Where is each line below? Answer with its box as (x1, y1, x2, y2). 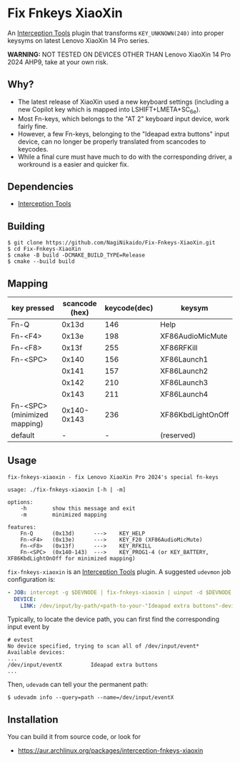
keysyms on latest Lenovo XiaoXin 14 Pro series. (7, 36, 150, 44)
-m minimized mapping (20, 511, 107, 518)
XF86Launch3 (159, 377, 209, 387)
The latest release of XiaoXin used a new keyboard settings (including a (17, 97, 229, 106)
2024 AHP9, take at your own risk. (7, 57, 109, 66)
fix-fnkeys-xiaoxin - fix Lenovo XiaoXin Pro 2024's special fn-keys (7, 473, 219, 480)
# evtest (7, 636, 34, 644)
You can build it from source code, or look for (7, 733, 141, 741)
